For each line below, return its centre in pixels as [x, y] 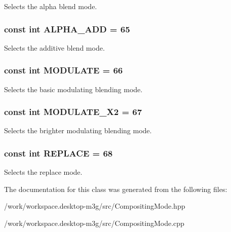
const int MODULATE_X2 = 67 [73, 112]
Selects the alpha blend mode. [51, 6]
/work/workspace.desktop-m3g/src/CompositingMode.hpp [95, 206]
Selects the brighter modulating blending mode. [78, 130]
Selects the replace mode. [43, 172]
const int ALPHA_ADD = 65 [67, 29]
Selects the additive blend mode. [54, 47]
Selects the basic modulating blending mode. [73, 89]
